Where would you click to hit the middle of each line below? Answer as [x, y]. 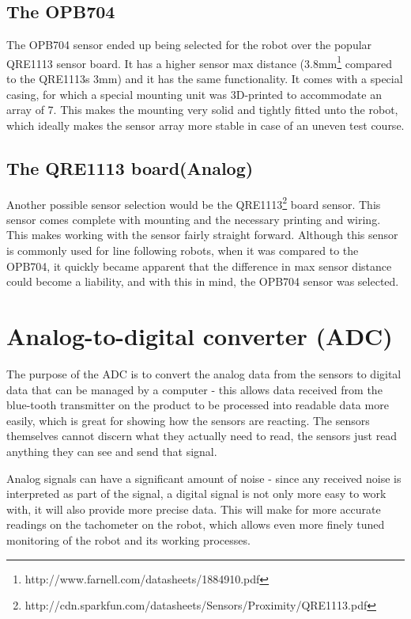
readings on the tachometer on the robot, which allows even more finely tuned [196, 524]
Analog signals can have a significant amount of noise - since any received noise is [204, 478]
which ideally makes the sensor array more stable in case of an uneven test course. [205, 125]
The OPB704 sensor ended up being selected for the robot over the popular [189, 45]
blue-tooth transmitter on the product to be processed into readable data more [198, 405]
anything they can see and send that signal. [112, 451]
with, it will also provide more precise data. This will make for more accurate [194, 509]
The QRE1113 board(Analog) [130, 167]
